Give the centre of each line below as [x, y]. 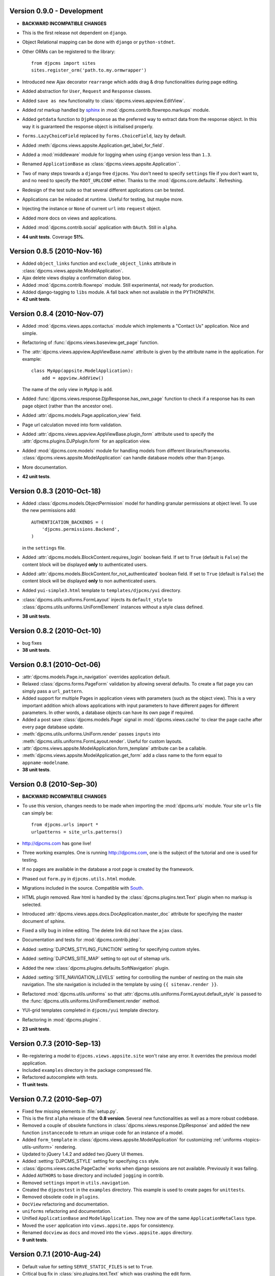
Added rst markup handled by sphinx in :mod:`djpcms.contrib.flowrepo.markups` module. [116, 110]
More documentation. [45, 467]
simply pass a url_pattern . [53, 691]
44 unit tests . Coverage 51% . [53, 237]
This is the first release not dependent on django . [75, 33]
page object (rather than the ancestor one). [67, 406]
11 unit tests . [36, 1084]
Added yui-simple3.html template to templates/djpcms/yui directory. [102, 590]
